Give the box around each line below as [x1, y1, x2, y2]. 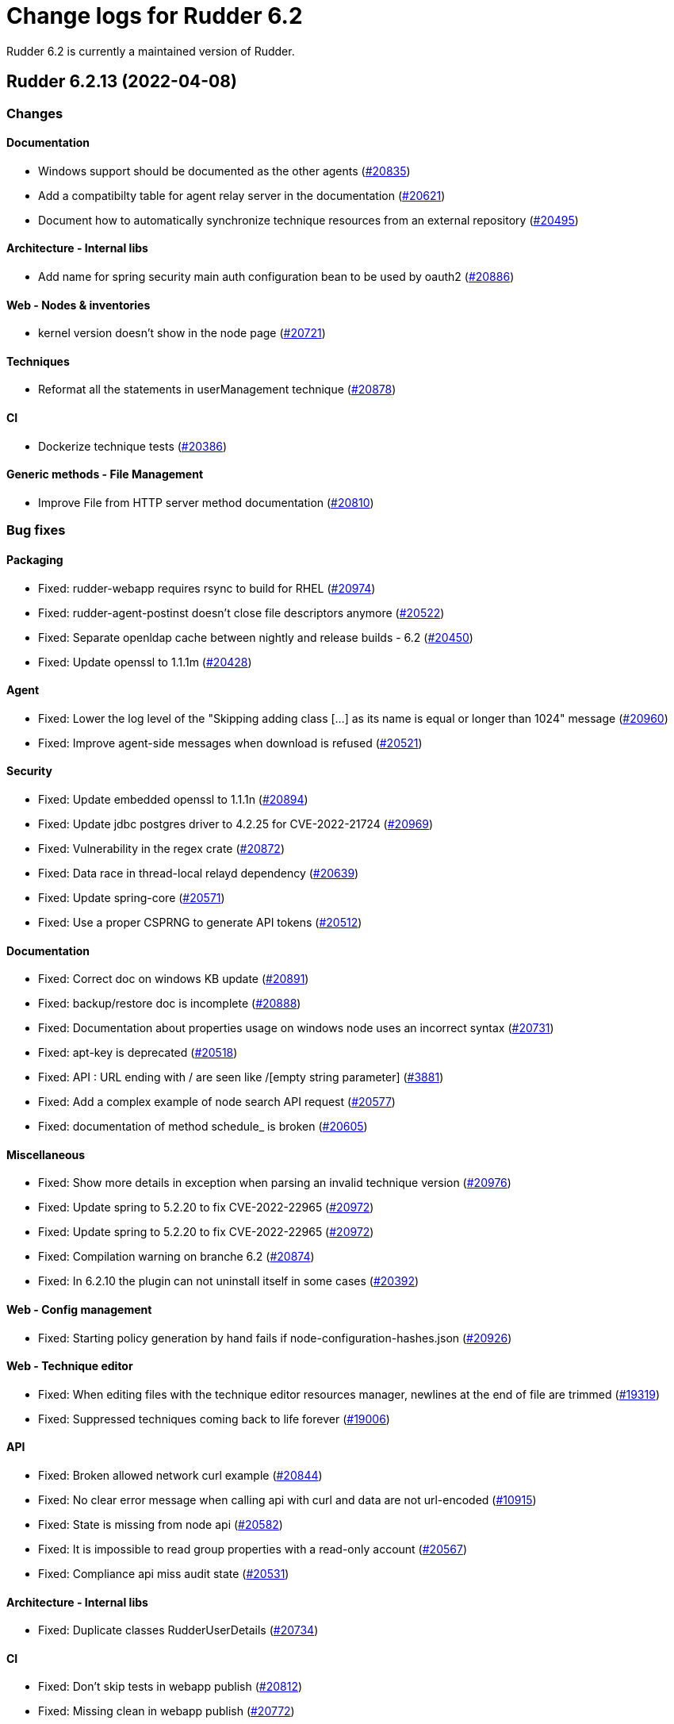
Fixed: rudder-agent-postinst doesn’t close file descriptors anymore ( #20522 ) [38, 605, 445, 620]
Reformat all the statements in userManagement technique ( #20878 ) [38, 382, 396, 397]
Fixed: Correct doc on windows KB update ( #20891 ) [38, 972, 309, 986]
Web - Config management [6, 1302, 152, 1316]
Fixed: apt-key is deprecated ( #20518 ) [38, 1046, 238, 1060]
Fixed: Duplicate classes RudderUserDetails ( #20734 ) [38, 1623, 319, 1638]
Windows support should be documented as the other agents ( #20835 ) [38, 163, 411, 178]
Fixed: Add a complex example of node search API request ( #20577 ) [38, 1095, 396, 1109]
